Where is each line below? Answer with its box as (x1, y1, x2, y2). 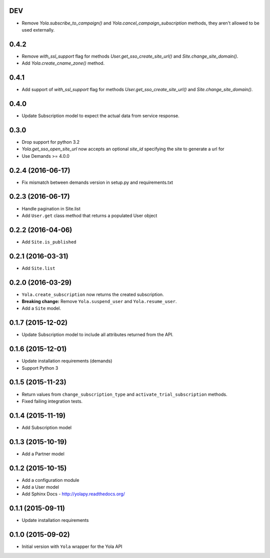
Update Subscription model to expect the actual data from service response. (21, 113, 179, 119)
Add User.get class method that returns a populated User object (21, 212, 157, 218)
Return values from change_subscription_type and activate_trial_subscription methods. (21, 391, 227, 397)
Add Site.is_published (21, 238, 77, 245)
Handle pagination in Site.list (21, 205, 81, 211)
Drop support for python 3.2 (21, 139, 80, 145)
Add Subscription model (21, 424, 72, 430)
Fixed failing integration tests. (21, 398, 82, 404)
